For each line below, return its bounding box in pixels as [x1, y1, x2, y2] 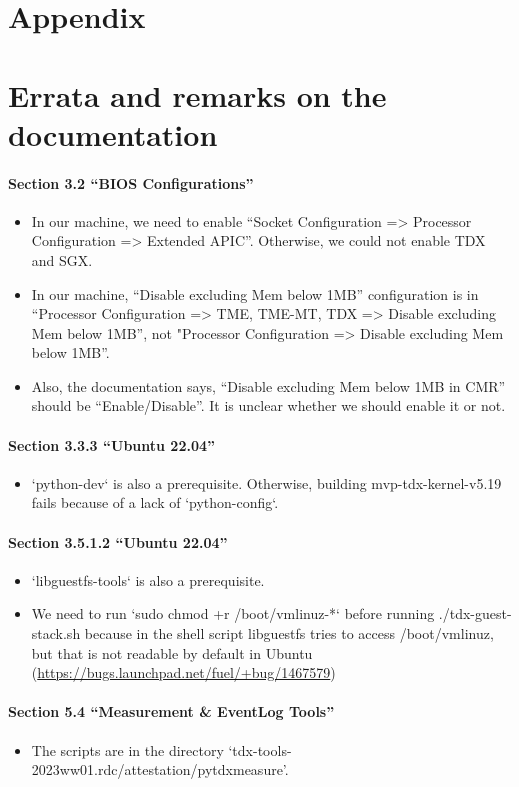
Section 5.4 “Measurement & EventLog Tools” [8, 701, 335, 722]
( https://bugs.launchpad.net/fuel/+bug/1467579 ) [31, 662, 336, 683]
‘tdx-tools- [228, 739, 292, 760]
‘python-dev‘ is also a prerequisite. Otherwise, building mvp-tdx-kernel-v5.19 [31, 472, 502, 493]
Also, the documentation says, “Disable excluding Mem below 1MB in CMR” [31, 375, 506, 396]
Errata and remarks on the [8, 74, 387, 115]
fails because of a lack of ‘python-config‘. [31, 492, 279, 513]
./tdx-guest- [438, 603, 512, 624]
